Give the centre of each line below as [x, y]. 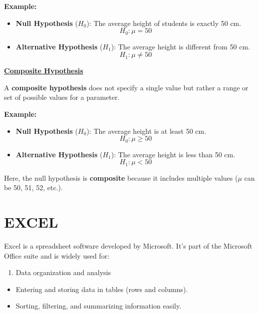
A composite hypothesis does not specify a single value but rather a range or [126, 87]
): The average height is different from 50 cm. [180, 46]
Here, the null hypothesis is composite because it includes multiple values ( [121, 177]
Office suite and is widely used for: [57, 255]
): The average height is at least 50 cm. [146, 131]
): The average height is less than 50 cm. [173, 154]
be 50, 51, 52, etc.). [33, 187]
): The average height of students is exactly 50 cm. [164, 23]
